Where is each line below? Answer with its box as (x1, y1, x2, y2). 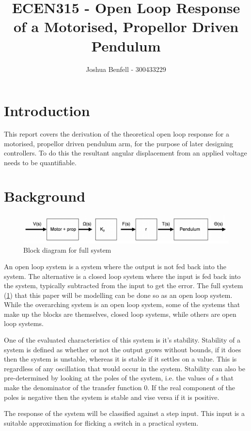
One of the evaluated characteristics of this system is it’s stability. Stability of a (4, 335, 240, 345)
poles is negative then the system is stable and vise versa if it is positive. (4, 392, 220, 402)
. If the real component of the (147, 382, 235, 393)
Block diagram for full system (23, 245, 111, 255)
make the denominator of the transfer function (4, 382, 142, 393)
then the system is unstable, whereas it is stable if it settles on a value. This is (4, 354, 237, 364)
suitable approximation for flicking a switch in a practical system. (4, 417, 199, 428)
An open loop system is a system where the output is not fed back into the (4, 261, 226, 271)
